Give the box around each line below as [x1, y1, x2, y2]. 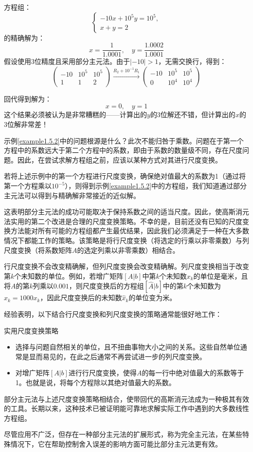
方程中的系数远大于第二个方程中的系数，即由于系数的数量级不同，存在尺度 [4, 145, 242, 155]
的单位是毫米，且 [193, 270, 248, 281]
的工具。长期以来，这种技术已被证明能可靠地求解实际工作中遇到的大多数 [4, 403, 235, 413]
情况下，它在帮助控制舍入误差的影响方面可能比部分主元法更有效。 [10, 438, 222, 449]
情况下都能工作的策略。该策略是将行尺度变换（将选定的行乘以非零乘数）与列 [4, 235, 249, 245]
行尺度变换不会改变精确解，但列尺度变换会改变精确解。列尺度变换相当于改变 [4, 261, 249, 271]
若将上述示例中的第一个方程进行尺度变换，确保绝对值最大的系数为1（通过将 [4, 171, 246, 181]
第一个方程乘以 [4, 181, 52, 190]
